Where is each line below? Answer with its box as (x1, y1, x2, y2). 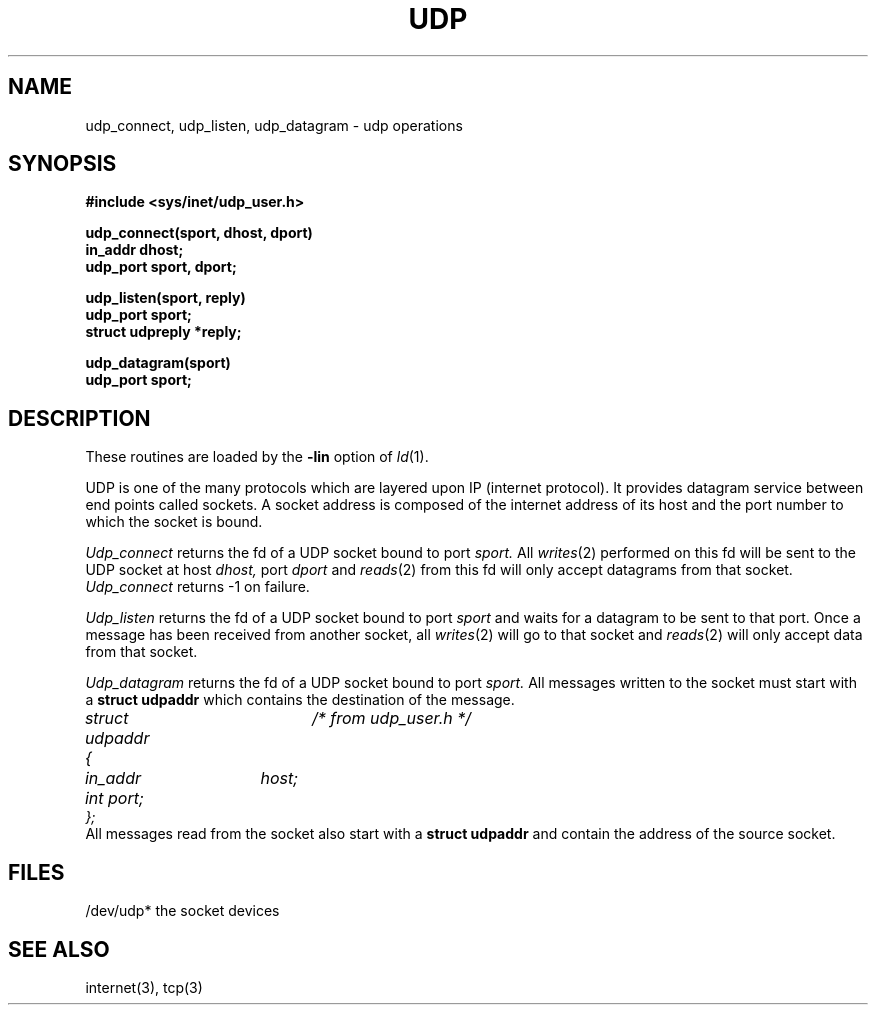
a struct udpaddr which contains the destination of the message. (85, 691, 515, 709)
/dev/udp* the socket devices (85, 902, 280, 920)
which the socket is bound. (85, 513, 263, 531)
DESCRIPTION (8, 405, 151, 431)
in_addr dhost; (85, 241, 184, 259)
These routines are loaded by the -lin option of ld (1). (85, 448, 429, 466)
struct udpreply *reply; (85, 323, 242, 341)
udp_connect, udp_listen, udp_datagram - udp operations (85, 116, 463, 134)
